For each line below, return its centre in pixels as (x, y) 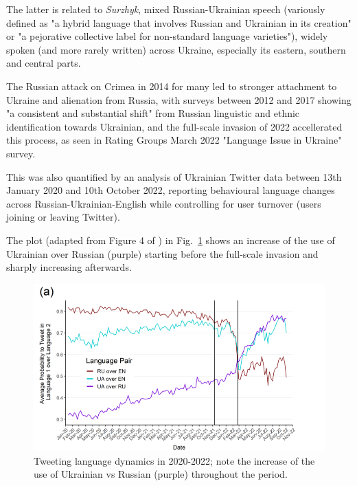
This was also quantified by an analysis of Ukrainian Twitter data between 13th (174, 176)
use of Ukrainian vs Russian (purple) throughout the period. (161, 474)
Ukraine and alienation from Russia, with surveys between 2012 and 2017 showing (179, 99)
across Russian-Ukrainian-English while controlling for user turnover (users (164, 203)
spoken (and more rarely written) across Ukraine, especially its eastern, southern (176, 49)
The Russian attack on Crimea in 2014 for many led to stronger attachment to (172, 86)
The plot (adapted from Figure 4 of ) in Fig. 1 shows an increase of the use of (171, 240)
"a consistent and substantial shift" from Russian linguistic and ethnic (153, 113)
